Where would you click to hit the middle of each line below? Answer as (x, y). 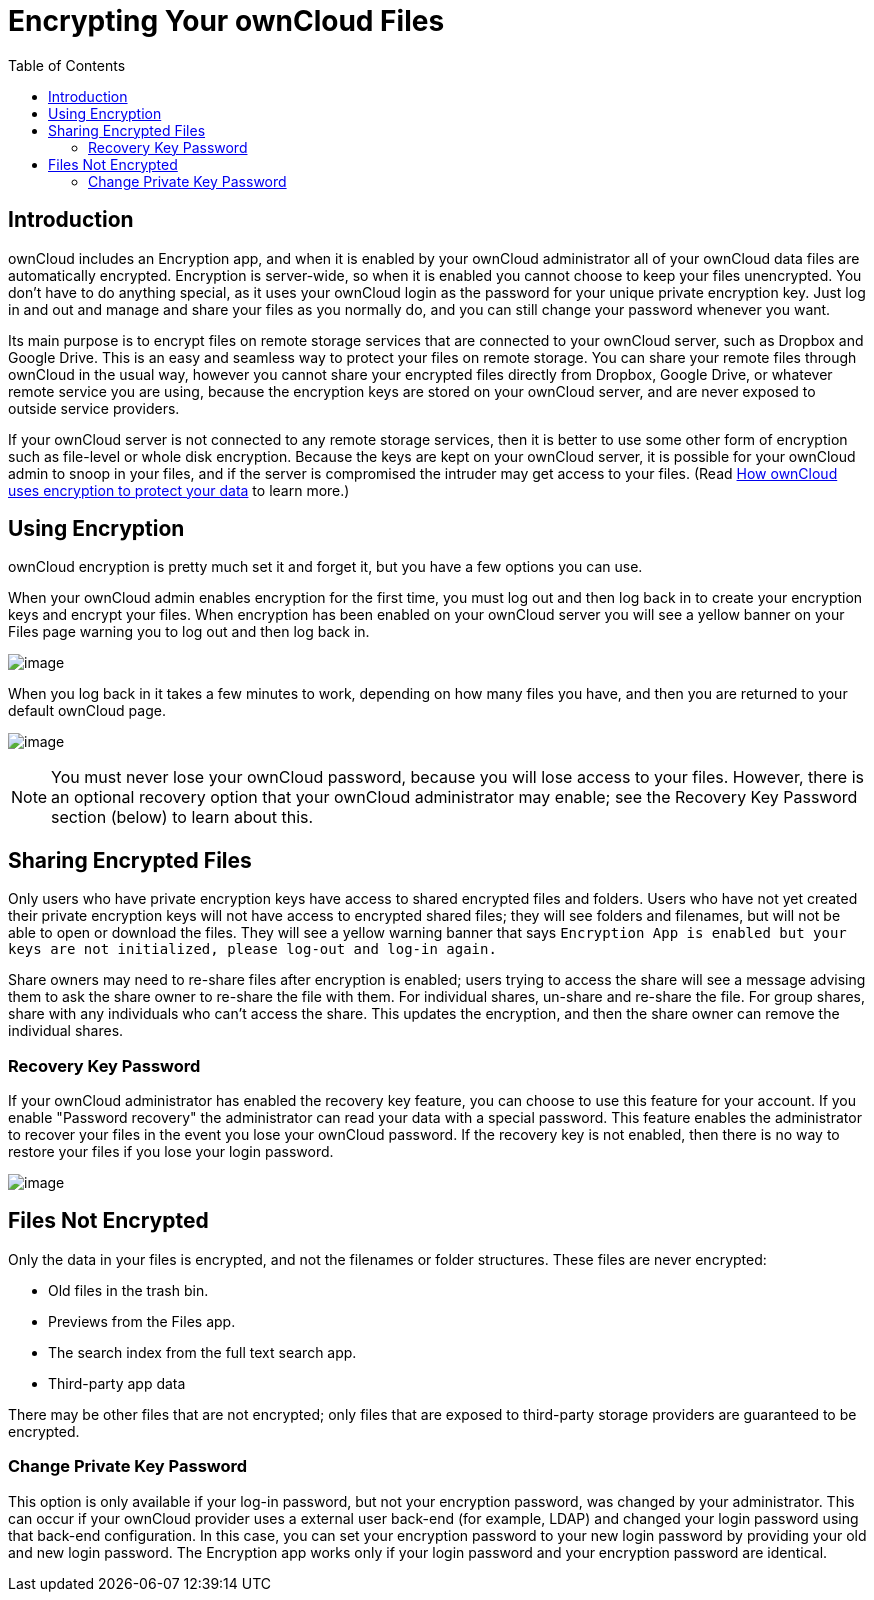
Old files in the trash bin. (128, 1290)
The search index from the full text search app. (202, 1352)
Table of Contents (67, 65)
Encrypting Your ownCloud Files (226, 21)
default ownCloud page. (87, 711)
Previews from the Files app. (142, 1321)
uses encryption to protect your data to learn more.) (179, 490)
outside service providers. (94, 408)
